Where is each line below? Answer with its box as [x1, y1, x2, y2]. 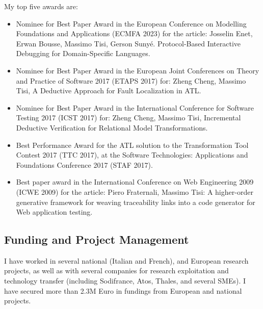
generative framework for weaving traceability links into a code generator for [16, 196, 255, 207]
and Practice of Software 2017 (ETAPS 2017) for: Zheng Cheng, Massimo [16, 75, 246, 86]
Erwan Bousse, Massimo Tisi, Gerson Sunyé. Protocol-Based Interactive [16, 38, 241, 48]
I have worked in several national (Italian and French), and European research [4, 255, 249, 266]
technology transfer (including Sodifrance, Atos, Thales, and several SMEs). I [4, 275, 246, 286]
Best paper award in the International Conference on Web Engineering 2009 [16, 176, 254, 187]
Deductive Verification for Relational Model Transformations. [16, 122, 208, 133]
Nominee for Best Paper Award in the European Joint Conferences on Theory [16, 65, 259, 75]
